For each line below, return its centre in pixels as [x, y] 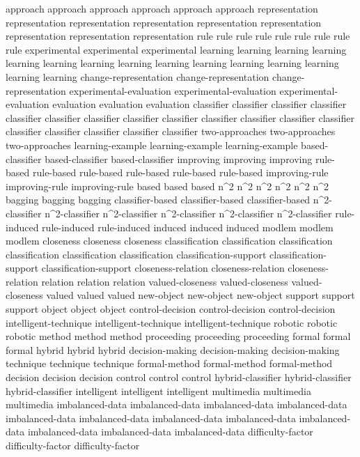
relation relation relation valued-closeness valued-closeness [165, 281]
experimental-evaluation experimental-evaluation [173, 90]
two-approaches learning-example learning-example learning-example [152, 145]
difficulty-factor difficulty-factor [73, 445]
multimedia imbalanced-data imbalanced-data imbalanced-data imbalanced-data [177, 404]
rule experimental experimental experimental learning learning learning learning [176, 49]
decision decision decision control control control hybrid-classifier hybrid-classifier [179, 377]
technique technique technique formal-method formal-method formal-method [169, 363]
